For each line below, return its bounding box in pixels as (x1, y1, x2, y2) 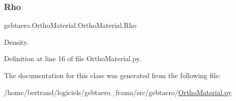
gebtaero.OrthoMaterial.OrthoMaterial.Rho (4, 20, 136, 30)
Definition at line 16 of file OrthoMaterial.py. (4, 53, 141, 64)
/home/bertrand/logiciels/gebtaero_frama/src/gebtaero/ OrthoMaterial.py (4, 87, 232, 97)
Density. (4, 36, 29, 47)
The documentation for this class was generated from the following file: (4, 70, 221, 80)
